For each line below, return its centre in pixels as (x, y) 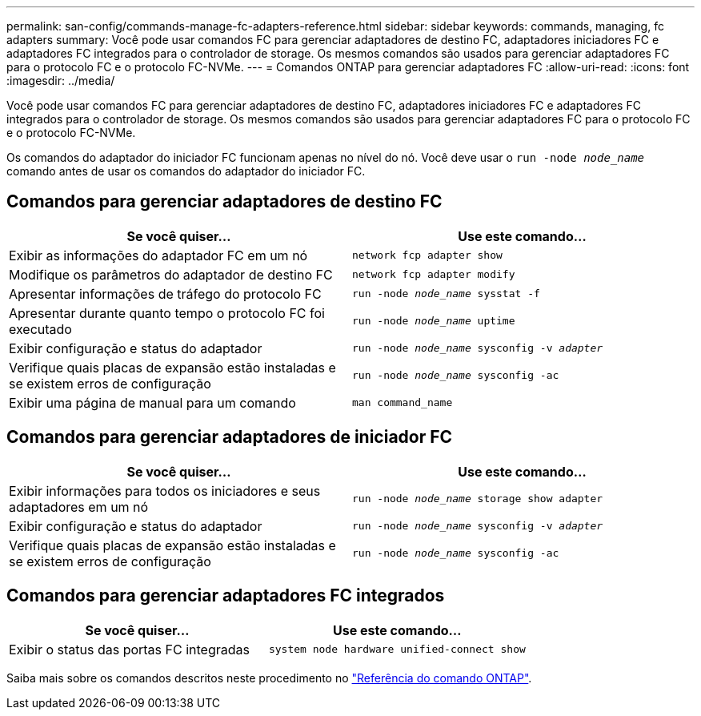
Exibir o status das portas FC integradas (129, 649)
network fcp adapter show (427, 255)
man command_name (403, 403)
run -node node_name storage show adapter (478, 499)
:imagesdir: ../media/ (61, 80)
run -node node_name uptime (434, 321)
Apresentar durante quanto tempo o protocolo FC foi (167, 313)
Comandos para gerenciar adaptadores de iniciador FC (230, 437)
